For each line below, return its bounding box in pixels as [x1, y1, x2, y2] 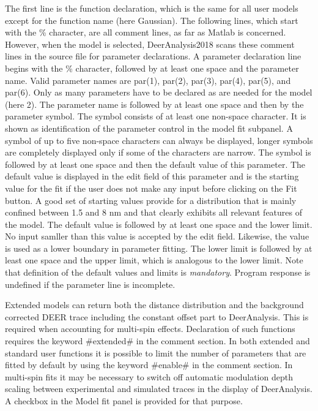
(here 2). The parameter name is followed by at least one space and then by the [5, 97, 304, 110]
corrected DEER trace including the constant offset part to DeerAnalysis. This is [5, 310, 309, 323]
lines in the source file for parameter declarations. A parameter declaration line [5, 50, 301, 62]
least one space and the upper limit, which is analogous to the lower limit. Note [5, 254, 303, 266]
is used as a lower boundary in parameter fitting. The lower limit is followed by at [5, 241, 312, 254]
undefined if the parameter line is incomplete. [5, 277, 176, 290]
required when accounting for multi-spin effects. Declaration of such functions [5, 322, 295, 335]
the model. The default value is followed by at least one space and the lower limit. [5, 217, 312, 230]
